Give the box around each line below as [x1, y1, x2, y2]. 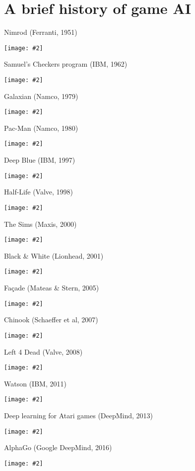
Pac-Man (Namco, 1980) [4, 122, 78, 133]
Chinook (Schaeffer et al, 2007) [4, 314, 98, 325]
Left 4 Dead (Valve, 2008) [4, 346, 83, 357]
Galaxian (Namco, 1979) [4, 91, 78, 101]
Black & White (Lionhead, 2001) [4, 250, 104, 261]
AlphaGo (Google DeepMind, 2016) [4, 442, 112, 453]
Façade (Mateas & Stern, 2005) [4, 283, 99, 293]
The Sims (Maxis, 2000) [4, 218, 77, 229]
